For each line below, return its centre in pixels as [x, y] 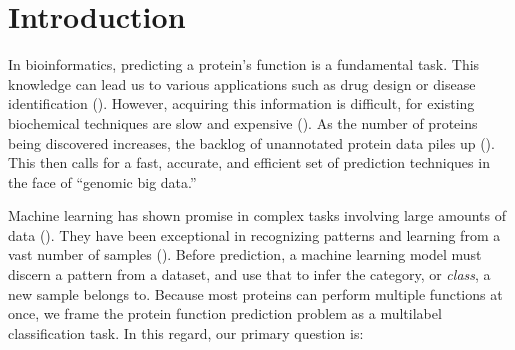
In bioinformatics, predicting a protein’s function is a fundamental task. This [244, 64]
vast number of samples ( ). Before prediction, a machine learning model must [245, 254]
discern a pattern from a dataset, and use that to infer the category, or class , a [249, 274]
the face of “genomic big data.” [102, 181]
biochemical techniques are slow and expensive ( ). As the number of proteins [243, 122]
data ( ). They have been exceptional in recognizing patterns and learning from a [254, 234]
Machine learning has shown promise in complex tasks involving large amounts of [257, 215]
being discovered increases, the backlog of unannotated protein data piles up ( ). [251, 142]
